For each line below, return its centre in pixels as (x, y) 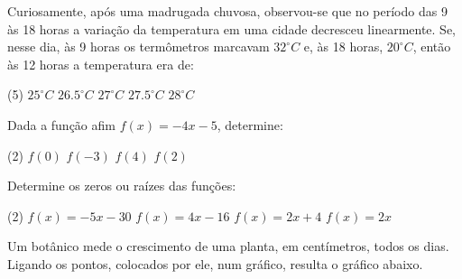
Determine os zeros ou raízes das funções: (122, 186)
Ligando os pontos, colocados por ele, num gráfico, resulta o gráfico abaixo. (215, 263)
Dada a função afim (61, 124)
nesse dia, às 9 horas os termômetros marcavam (139, 46)
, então (432, 46)
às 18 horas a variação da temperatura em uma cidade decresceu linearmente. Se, (232, 28)
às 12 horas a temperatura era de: (101, 64)
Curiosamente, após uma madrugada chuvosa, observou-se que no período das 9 (227, 11)
